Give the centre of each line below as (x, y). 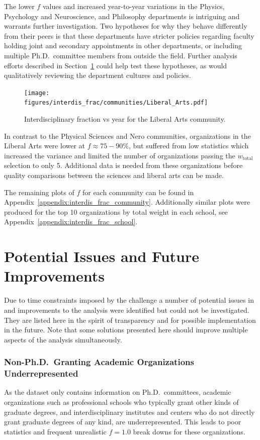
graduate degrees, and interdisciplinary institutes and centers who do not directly (129, 412)
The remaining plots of (39, 192)
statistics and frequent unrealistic (55, 431)
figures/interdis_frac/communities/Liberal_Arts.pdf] (116, 103)
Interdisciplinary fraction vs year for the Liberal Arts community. (125, 119)
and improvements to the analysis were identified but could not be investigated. (127, 310)
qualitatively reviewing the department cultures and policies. (98, 75)
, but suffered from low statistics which (189, 146)
